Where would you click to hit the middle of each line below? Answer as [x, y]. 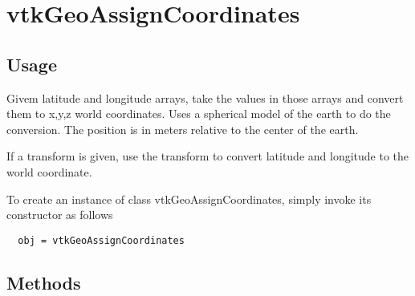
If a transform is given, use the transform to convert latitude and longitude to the [208, 156]
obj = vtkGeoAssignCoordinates [101, 240]
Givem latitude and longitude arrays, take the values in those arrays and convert [205, 97]
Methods [44, 282]
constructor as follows [60, 215]
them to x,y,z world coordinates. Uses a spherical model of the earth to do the [199, 114]
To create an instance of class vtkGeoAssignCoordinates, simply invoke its [189, 199]
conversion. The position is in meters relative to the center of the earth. [183, 129]
